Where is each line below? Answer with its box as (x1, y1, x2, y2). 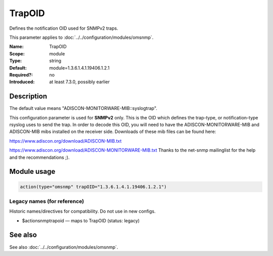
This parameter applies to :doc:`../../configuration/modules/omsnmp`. (9, 34, 154, 40)
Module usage (9, 167, 56, 176)
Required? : (9, 72, 33, 78)
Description (9, 92, 48, 101)
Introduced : (9, 79, 35, 85)
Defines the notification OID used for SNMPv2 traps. (9, 25, 118, 31)
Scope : (9, 50, 25, 56)
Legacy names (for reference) (9, 198, 84, 205)
